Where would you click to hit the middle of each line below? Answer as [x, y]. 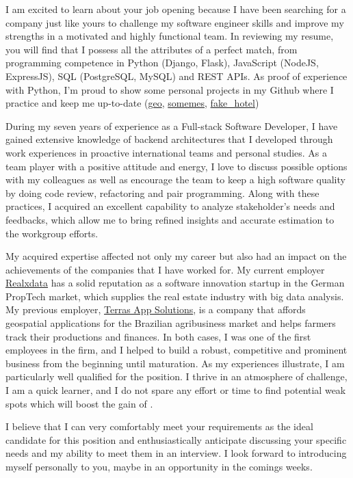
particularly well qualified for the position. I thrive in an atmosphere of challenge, [176, 376]
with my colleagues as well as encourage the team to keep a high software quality [175, 180]
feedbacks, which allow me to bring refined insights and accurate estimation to [170, 219]
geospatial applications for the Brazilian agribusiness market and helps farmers [171, 323]
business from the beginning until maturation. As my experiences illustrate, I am [175, 363]
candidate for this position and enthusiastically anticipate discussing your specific [176, 439]
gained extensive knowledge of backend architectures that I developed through [169, 139]
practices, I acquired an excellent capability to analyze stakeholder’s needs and [170, 206]
